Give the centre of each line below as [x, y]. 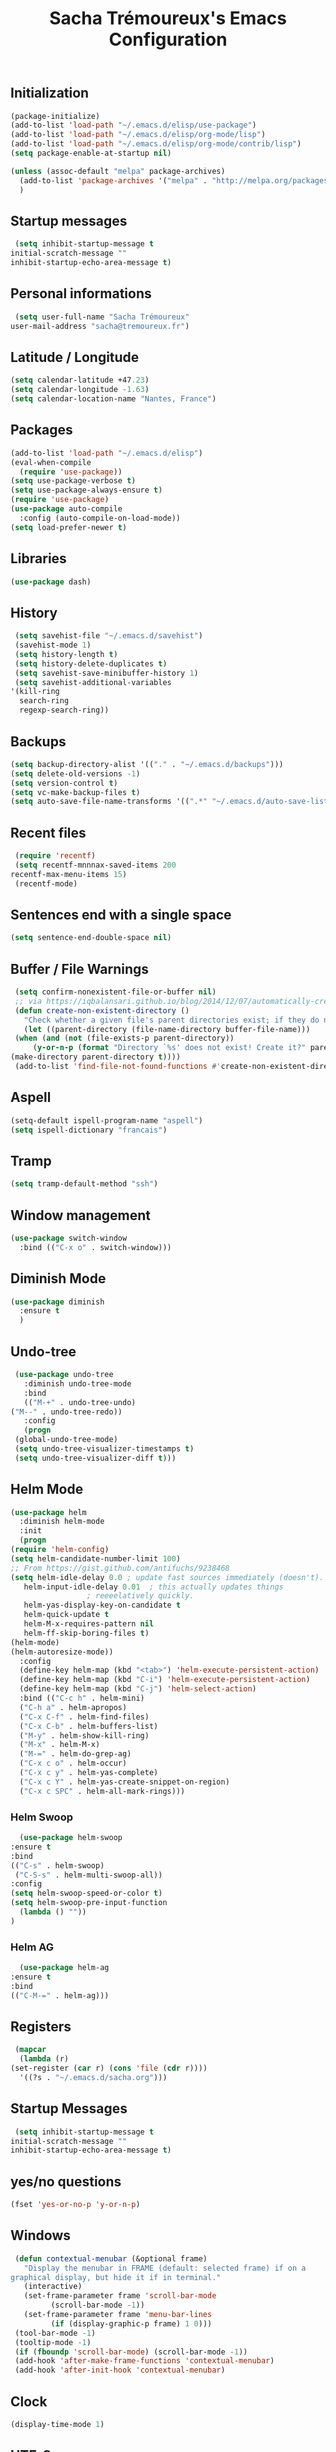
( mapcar [30, 2050]
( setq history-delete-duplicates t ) [91, 663]
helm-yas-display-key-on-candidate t [102, 1605]
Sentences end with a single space [121, 915]
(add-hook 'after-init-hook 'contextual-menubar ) [120, 2370]
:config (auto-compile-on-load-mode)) [100, 518]
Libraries [38, 558]
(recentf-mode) [46, 883]
